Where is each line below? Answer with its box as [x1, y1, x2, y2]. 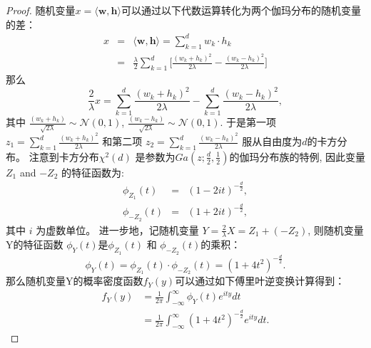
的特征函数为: [61, 164, 124, 179]
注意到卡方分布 [29, 149, 99, 164]
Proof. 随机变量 [6, 3, 76, 17]
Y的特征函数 [6, 237, 63, 252]
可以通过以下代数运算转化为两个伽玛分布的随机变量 [121, 3, 361, 17]
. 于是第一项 [220, 115, 277, 130]
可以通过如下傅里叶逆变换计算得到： [175, 273, 345, 288]
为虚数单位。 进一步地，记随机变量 [36, 222, 199, 237]
